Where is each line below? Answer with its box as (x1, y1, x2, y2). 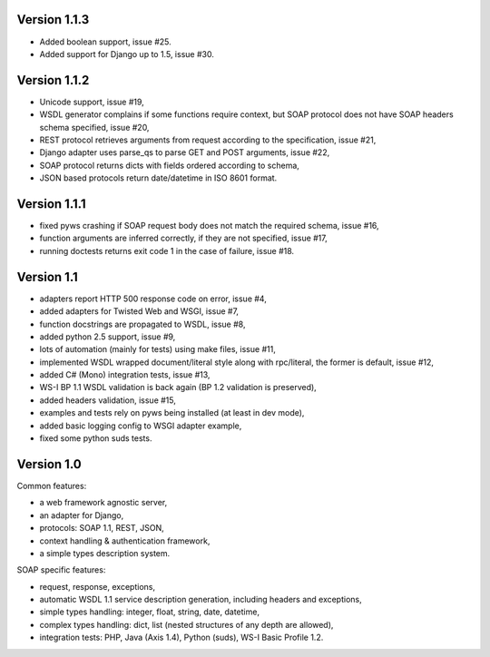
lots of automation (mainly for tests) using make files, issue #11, (39, 344, 276, 355)
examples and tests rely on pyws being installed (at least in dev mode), (39, 407, 305, 418)
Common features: (16, 480, 87, 491)
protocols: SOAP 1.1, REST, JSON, (39, 523, 165, 534)
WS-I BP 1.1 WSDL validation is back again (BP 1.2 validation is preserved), (39, 382, 317, 393)
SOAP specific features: (16, 564, 106, 575)
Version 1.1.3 (16, 12, 90, 27)
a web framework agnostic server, (39, 497, 168, 508)
